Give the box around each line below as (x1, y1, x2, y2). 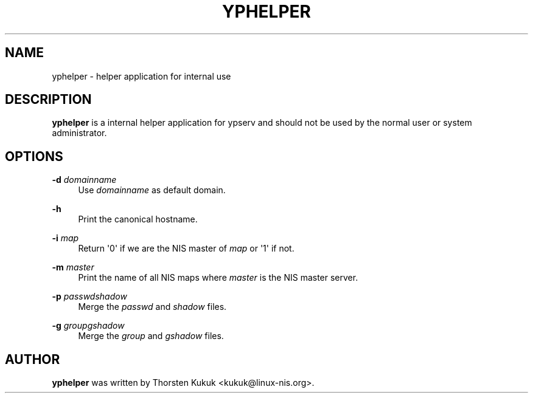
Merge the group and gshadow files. (78, 331, 224, 341)
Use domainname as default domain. (78, 185, 226, 196)
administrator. (52, 128, 107, 139)
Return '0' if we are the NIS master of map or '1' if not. (78, 243, 294, 254)
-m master (52, 262, 94, 273)
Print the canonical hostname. (78, 214, 198, 225)
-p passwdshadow (52, 291, 127, 302)
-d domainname (52, 174, 117, 185)
